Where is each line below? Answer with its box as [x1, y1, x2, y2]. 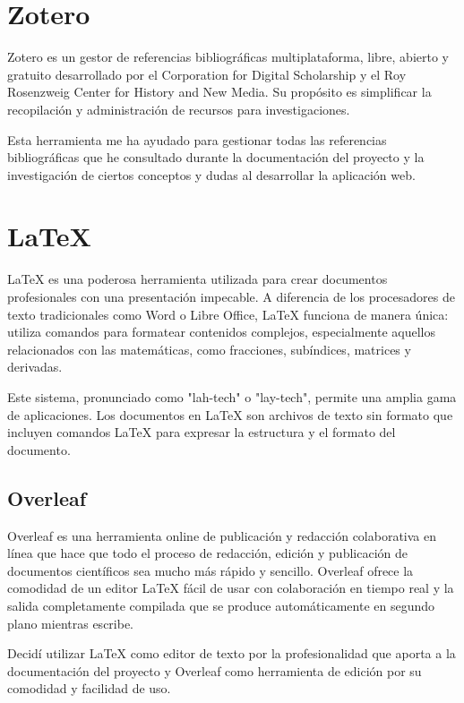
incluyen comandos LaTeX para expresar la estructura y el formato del [7, 423, 396, 442]
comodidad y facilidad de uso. [7, 679, 171, 698]
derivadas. [7, 357, 63, 376]
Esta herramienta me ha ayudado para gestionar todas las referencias [7, 130, 387, 149]
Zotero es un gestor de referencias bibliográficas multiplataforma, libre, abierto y [7, 47, 449, 66]
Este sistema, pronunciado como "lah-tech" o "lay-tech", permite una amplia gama [7, 387, 457, 406]
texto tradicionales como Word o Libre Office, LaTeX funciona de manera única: [7, 304, 449, 323]
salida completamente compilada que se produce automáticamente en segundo [7, 596, 435, 614]
